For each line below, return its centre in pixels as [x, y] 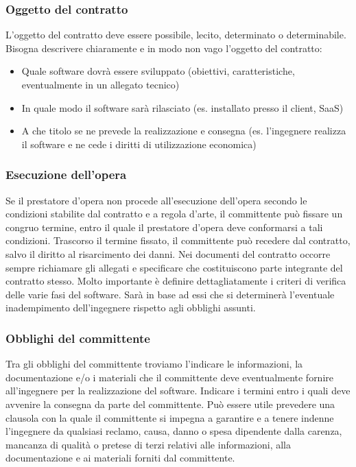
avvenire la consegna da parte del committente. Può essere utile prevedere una [170, 404]
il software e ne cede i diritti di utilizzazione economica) [139, 144]
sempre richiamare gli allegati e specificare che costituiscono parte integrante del [174, 267]
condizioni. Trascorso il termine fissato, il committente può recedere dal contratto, [178, 240]
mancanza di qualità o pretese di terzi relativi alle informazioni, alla [148, 444]
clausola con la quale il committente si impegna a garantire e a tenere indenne [170, 417]
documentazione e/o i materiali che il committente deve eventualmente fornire [170, 377]
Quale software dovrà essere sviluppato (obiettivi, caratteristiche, [158, 71]
